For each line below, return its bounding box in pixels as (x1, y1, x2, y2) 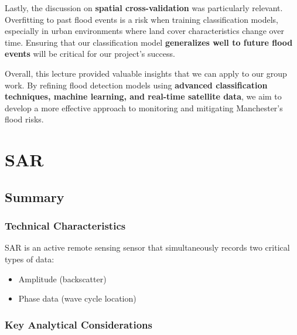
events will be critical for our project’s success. (5, 47, 175, 60)
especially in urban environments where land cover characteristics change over (5, 25, 284, 37)
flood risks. (5, 113, 44, 125)
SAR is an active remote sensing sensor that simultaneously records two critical (5, 241, 290, 254)
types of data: (5, 252, 54, 265)
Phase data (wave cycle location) (18, 292, 136, 305)
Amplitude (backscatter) (18, 272, 107, 285)
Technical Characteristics (5, 218, 126, 233)
